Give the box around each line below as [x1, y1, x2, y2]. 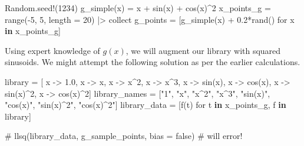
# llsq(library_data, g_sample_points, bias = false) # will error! [5, 130, 243, 142]
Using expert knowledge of [5, 44, 100, 56]
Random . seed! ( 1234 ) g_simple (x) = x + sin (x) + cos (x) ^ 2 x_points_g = [5, 2, 271, 13]
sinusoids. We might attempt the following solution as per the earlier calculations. [5, 56, 300, 68]
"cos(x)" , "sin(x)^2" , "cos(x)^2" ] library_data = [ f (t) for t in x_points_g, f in [5, 99, 286, 111]
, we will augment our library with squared [125, 44, 281, 56]
